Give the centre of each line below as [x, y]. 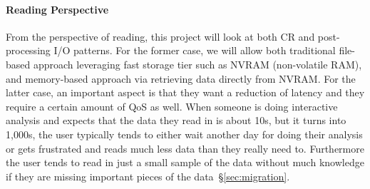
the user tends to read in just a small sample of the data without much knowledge [185, 162]
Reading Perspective [57, 9]
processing [28, 50]
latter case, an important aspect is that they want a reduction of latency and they [185, 92]
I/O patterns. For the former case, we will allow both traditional [195, 50]
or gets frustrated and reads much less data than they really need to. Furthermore [185, 148]
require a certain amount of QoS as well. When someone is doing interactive [172, 106]
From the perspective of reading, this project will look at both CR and [160, 36]
